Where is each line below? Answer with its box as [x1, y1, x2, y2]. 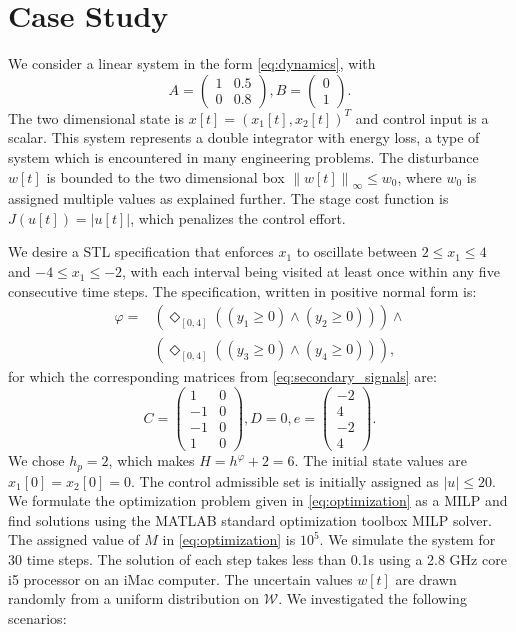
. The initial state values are [294, 450, 468, 471]
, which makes [108, 450, 195, 471]
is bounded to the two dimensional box [46, 166, 285, 187]
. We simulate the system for [319, 529, 496, 550]
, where [397, 166, 442, 187]
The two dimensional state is [8, 107, 184, 128]
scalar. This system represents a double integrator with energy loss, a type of [8, 127, 480, 148]
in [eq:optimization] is [162, 529, 296, 550]
